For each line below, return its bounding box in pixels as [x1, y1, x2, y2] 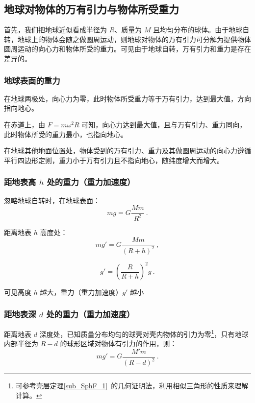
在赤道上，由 [4, 119, 45, 129]
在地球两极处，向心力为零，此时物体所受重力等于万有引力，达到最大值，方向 [4, 93, 251, 103]
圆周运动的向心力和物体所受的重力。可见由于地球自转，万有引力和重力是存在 [4, 44, 251, 54]
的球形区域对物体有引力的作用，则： [60, 338, 177, 349]
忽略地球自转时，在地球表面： [4, 195, 100, 205]
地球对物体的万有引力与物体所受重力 [4, 1, 179, 17]
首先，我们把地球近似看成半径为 [4, 24, 107, 35]
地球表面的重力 [4, 74, 60, 86]
